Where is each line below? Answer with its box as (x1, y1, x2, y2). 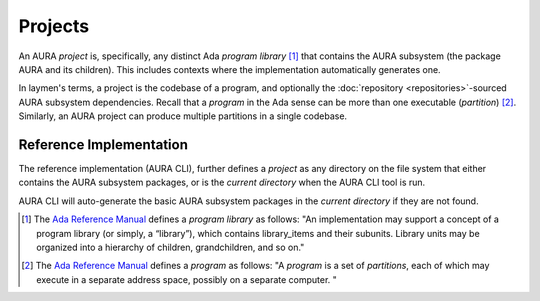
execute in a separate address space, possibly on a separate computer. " (36, 273, 337, 285)
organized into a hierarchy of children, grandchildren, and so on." (36, 241, 305, 253)
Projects (18, 15, 90, 37)
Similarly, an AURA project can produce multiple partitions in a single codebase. (18, 110, 348, 122)
